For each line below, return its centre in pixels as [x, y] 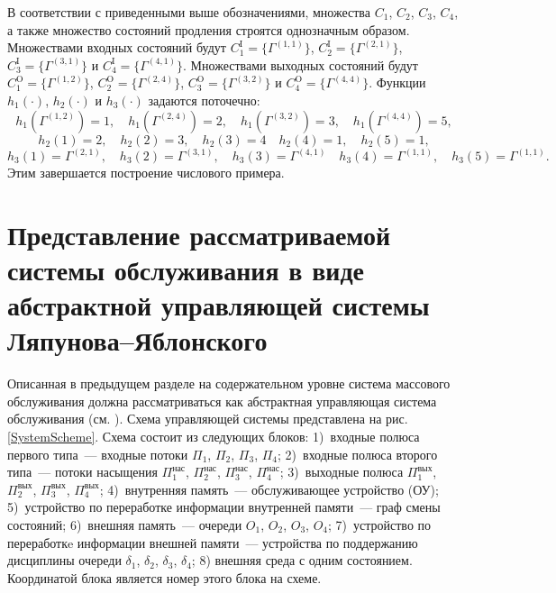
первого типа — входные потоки [98, 454]
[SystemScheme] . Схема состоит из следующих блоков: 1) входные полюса [214, 437]
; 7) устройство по [380, 525]
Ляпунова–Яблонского [137, 340]
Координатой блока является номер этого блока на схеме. [164, 577]
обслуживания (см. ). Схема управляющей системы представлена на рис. [208, 419]
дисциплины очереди [64, 560]
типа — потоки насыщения [82, 472]
